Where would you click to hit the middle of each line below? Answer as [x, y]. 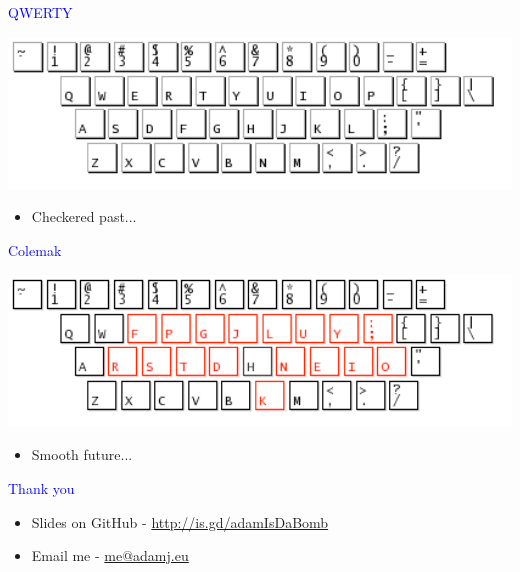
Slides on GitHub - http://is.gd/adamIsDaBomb [180, 521]
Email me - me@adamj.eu [110, 555]
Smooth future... [82, 454]
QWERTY [40, 12]
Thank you [41, 487]
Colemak [35, 249]
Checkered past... [84, 216]
